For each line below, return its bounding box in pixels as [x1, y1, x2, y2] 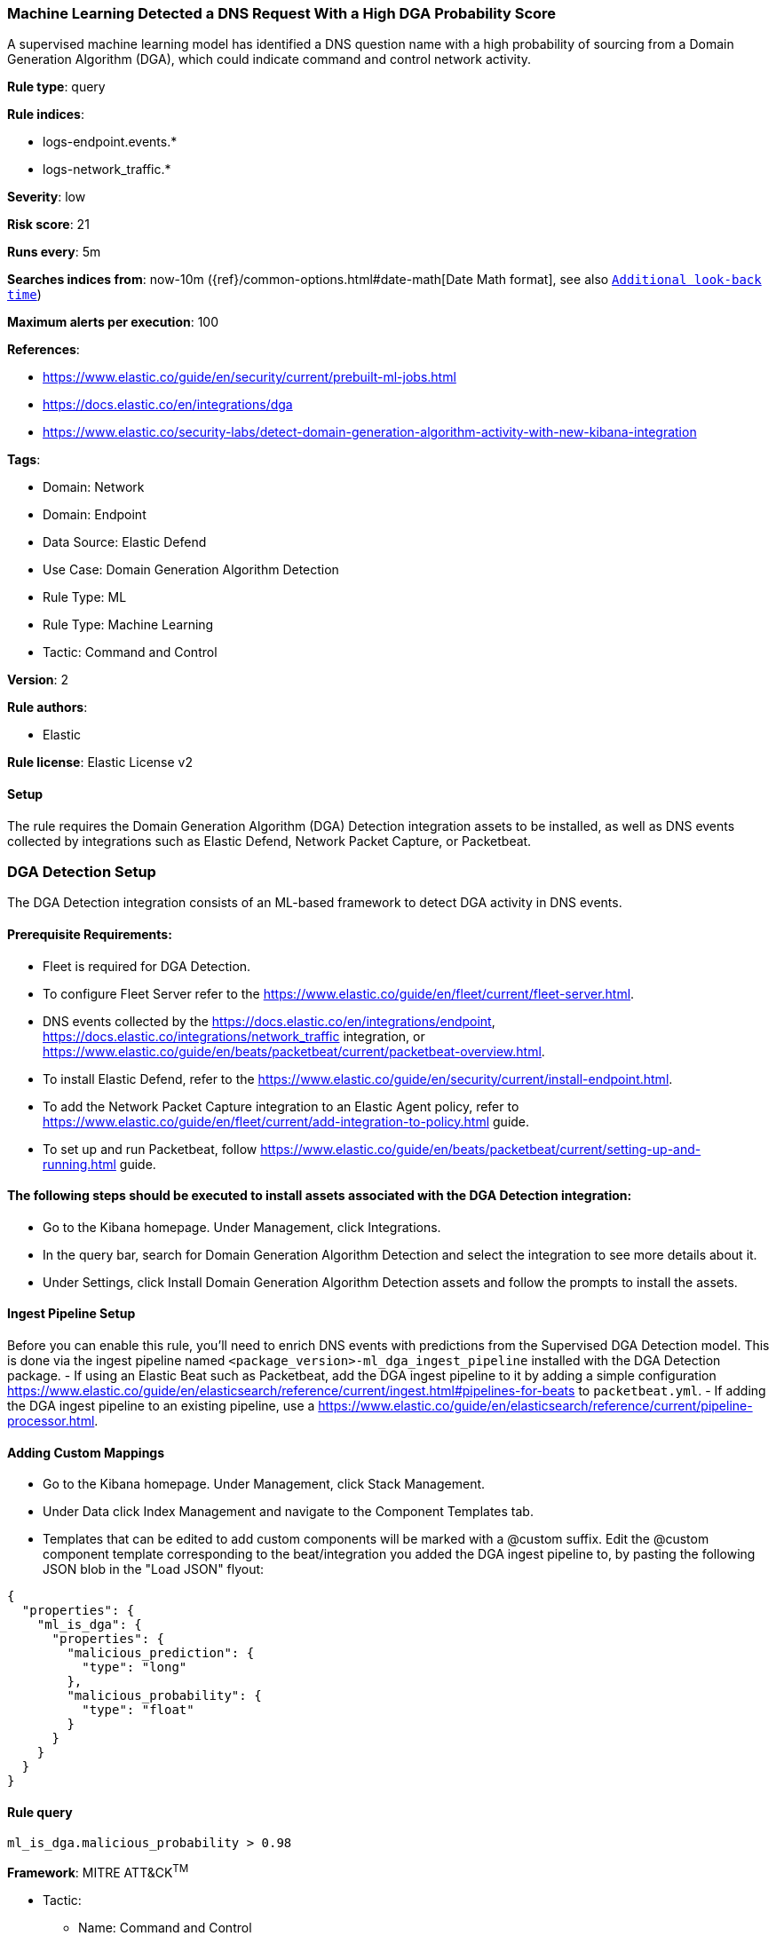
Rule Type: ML [43, 589, 127, 605]
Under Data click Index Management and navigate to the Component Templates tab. [43, 1504, 534, 1520]
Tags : [7, 452, 41, 468]
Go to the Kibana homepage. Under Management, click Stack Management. [43, 1476, 486, 1492]
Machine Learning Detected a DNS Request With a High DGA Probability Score [7, 4, 557, 22]
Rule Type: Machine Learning [43, 617, 214, 633]
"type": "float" [82, 1703, 194, 1718]
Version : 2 [7, 672, 69, 688]
